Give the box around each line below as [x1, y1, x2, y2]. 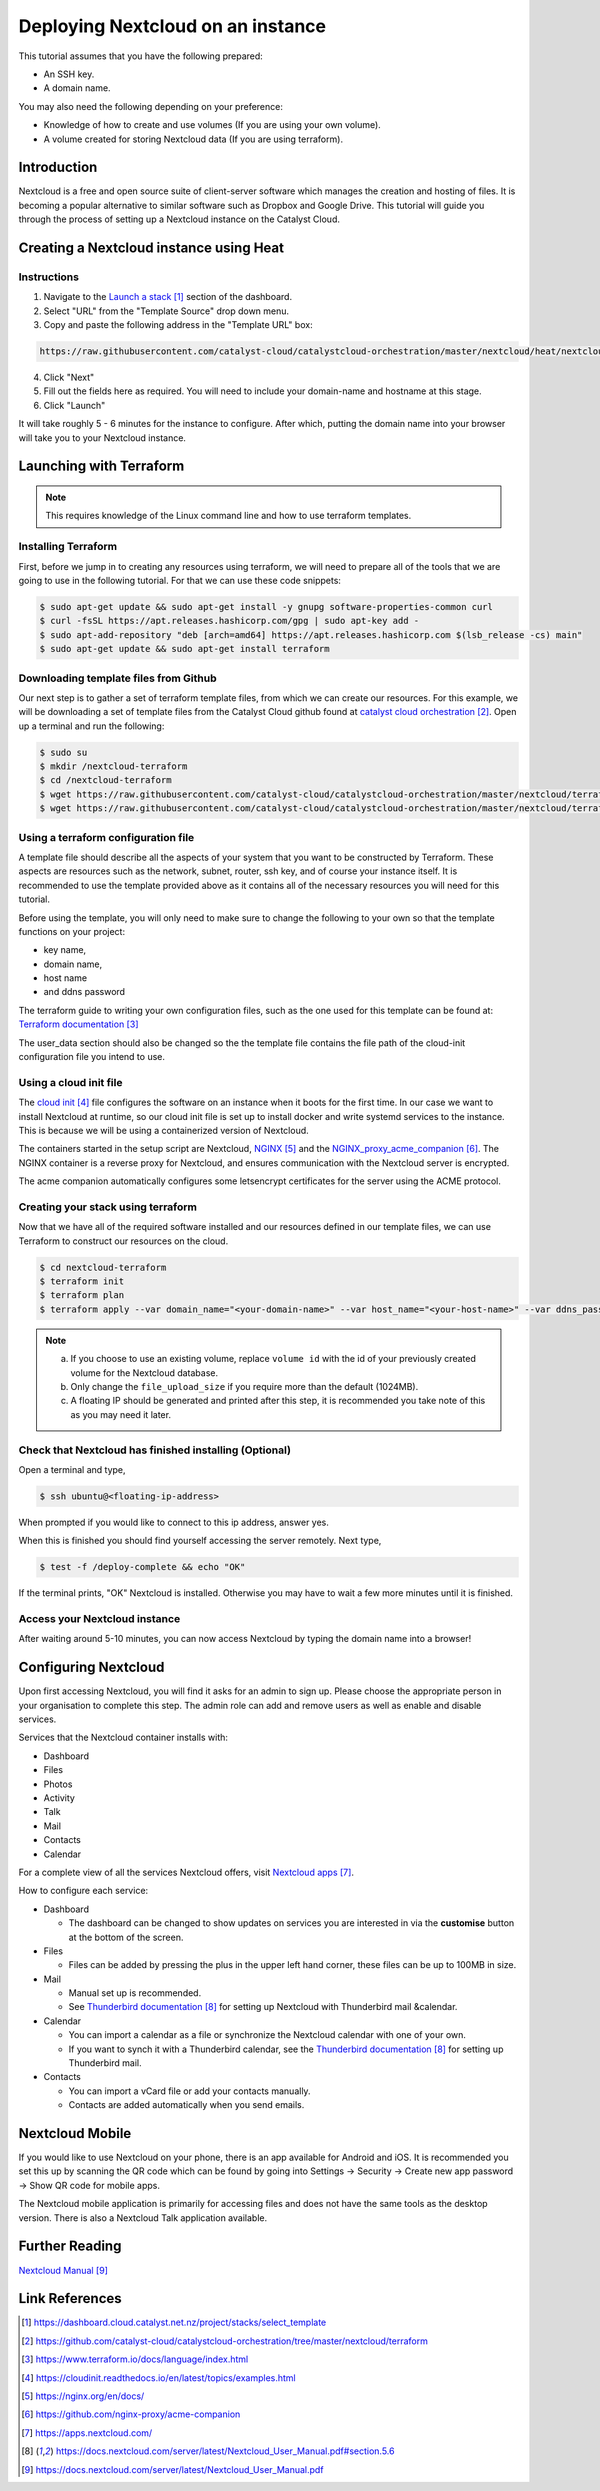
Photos [43, 1778, 73, 1790]
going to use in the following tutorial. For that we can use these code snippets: [18, 574, 342, 586]
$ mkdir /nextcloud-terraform [39, 761, 188, 772]
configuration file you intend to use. [18, 1051, 165, 1063]
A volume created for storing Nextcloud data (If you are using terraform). [43, 133, 344, 145]
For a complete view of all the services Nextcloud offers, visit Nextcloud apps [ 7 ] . [18, 1866, 355, 1878]
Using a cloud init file [18, 1075, 123, 1089]
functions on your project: [18, 925, 125, 937]
